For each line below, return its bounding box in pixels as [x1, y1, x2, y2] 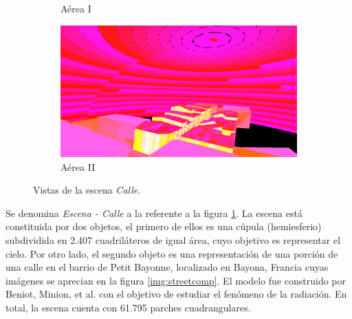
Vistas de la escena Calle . [33, 183, 141, 197]
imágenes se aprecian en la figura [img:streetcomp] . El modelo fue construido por [5, 273, 346, 287]
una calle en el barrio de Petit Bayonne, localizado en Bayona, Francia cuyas [5, 260, 329, 274]
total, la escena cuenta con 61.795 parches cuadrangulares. [5, 300, 251, 315]
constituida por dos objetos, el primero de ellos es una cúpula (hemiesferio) [5, 219, 322, 234]
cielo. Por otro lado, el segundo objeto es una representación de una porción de [5, 246, 338, 260]
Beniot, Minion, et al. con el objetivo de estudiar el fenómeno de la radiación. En [5, 287, 347, 301]
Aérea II [60, 159, 96, 174]
